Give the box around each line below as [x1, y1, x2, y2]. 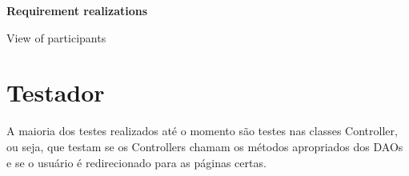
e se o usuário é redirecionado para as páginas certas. [6, 154, 267, 170]
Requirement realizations [6, 2, 148, 18]
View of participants [6, 29, 106, 46]
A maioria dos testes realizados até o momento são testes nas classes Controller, [6, 122, 398, 139]
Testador [6, 76, 105, 109]
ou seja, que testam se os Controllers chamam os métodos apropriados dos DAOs [6, 138, 403, 154]
